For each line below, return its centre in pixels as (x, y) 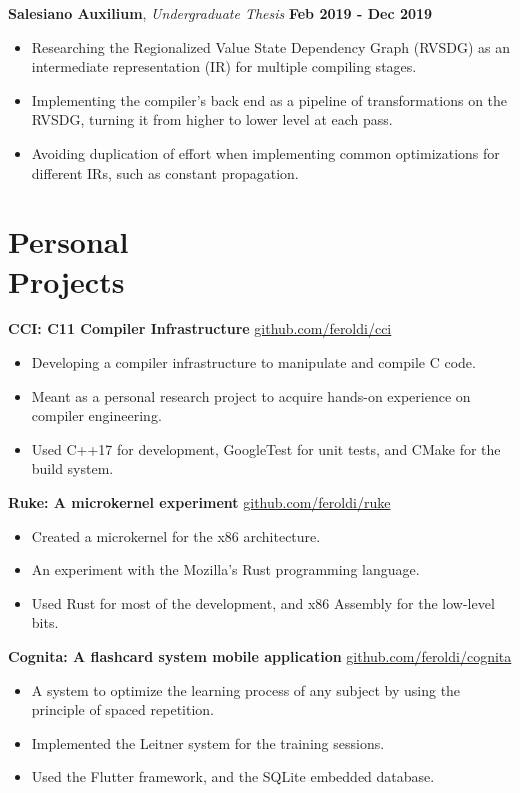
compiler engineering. (96, 415)
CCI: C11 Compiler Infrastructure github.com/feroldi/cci (200, 328)
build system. (72, 468)
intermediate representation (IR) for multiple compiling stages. (224, 66)
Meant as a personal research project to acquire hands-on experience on (251, 395)
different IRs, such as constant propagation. (165, 172)
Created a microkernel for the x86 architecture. (176, 535)
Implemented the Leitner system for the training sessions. (208, 742)
